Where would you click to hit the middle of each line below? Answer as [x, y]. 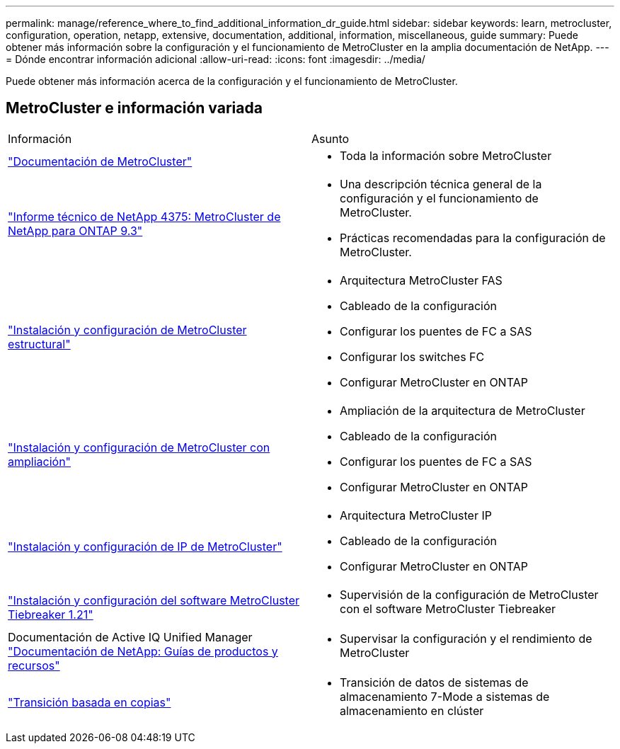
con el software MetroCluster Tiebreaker [448, 608]
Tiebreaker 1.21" [51, 614]
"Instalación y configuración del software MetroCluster [154, 600]
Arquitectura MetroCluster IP [416, 515]
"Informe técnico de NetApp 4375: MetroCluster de [144, 216]
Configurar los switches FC [412, 356]
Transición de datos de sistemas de [434, 682]
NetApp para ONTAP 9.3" [75, 230]
